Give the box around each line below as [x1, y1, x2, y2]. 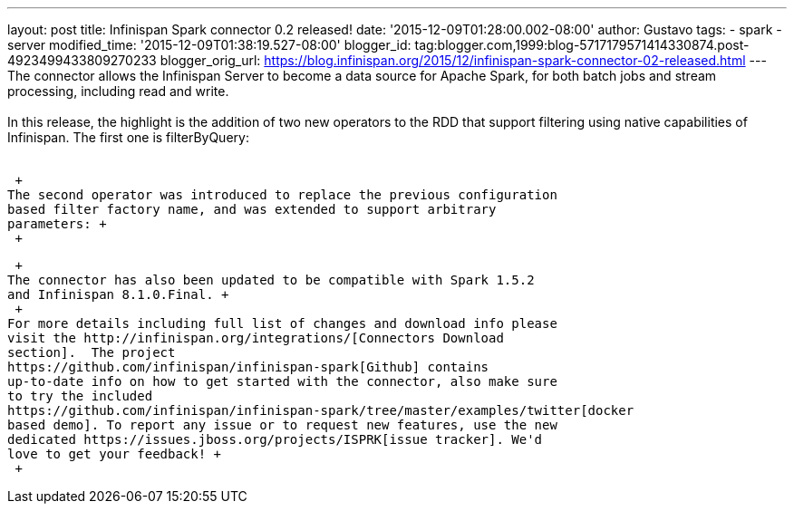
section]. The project [7, 345, 176, 360]
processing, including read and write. [7, 83, 229, 99]
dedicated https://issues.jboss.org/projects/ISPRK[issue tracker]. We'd [7, 432, 543, 447]
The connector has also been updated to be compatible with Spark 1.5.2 [7, 273, 535, 287]
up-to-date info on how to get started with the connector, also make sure [7, 374, 557, 389]
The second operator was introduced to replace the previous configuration [7, 188, 557, 202]
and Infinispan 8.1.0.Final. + [7, 287, 229, 302]
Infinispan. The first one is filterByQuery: [7, 130, 249, 145]
